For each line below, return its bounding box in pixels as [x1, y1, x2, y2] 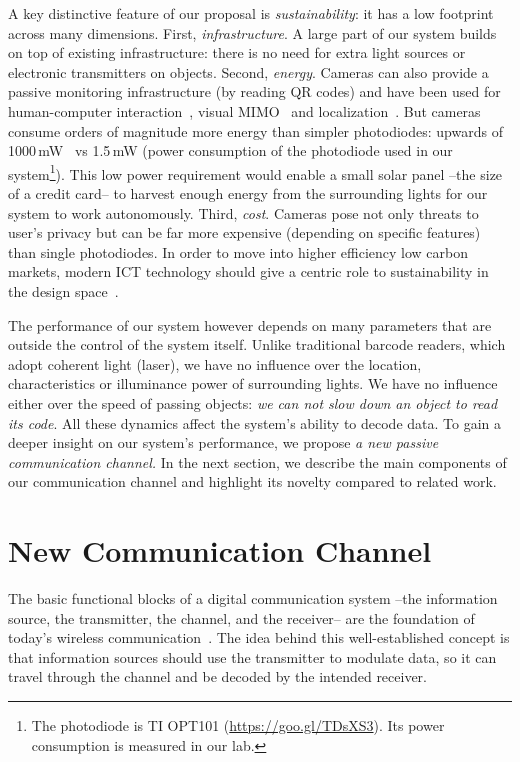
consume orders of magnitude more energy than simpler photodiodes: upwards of [8, 120, 503, 141]
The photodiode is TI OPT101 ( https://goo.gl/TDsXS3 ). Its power [31, 715, 445, 735]
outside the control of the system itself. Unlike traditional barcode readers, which [8, 334, 506, 355]
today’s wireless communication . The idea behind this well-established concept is [8, 627, 510, 648]
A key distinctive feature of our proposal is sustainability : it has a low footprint [8, 3, 494, 23]
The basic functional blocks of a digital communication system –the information [8, 588, 498, 609]
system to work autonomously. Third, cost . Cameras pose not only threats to [8, 202, 479, 223]
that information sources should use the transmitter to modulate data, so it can [8, 646, 497, 667]
